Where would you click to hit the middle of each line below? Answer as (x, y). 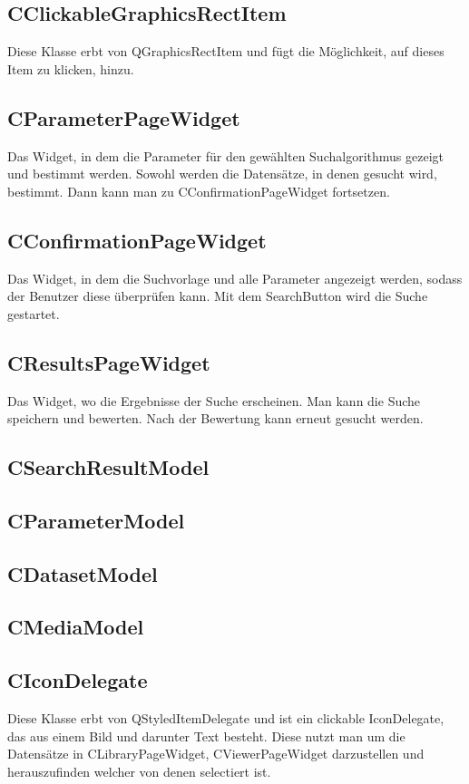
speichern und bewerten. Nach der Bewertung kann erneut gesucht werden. (215, 418)
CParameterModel (96, 520)
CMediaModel (76, 627)
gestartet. (34, 313)
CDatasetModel (83, 573)
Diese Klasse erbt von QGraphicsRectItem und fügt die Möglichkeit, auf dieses (226, 51)
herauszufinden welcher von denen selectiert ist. (139, 771)
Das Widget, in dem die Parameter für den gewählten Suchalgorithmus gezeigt (225, 155)
